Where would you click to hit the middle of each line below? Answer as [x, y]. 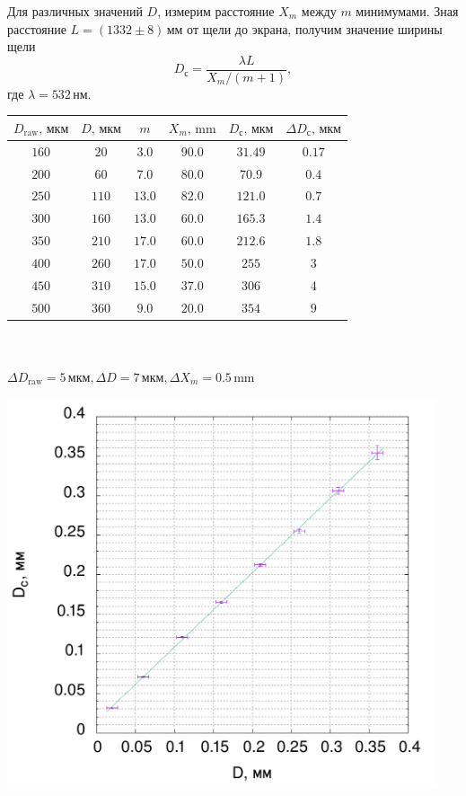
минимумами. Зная [407, 11]
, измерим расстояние [216, 11]
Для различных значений [75, 11]
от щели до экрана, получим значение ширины [315, 28]
